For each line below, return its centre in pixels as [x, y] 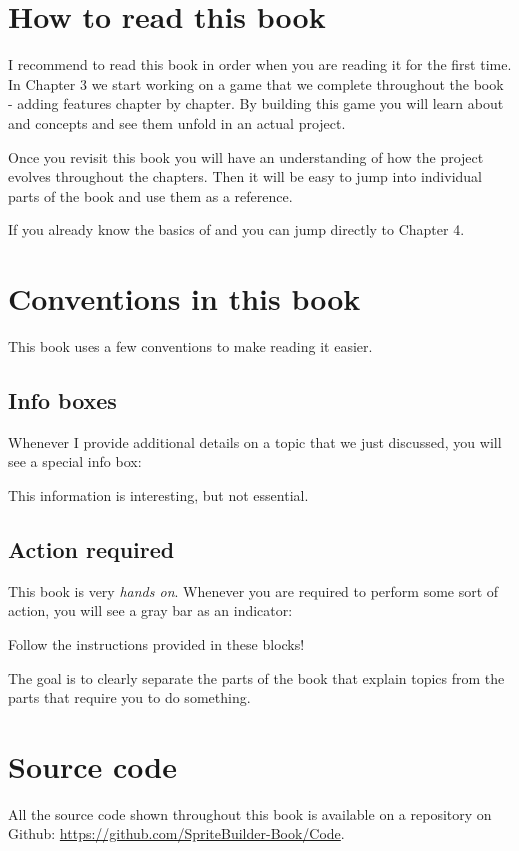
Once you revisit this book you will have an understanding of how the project [246, 156]
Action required [91, 548]
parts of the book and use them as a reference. [150, 195]
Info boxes [62, 399]
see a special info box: [75, 461]
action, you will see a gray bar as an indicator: [150, 610]
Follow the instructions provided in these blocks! [156, 643]
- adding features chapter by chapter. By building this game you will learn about [256, 103]
